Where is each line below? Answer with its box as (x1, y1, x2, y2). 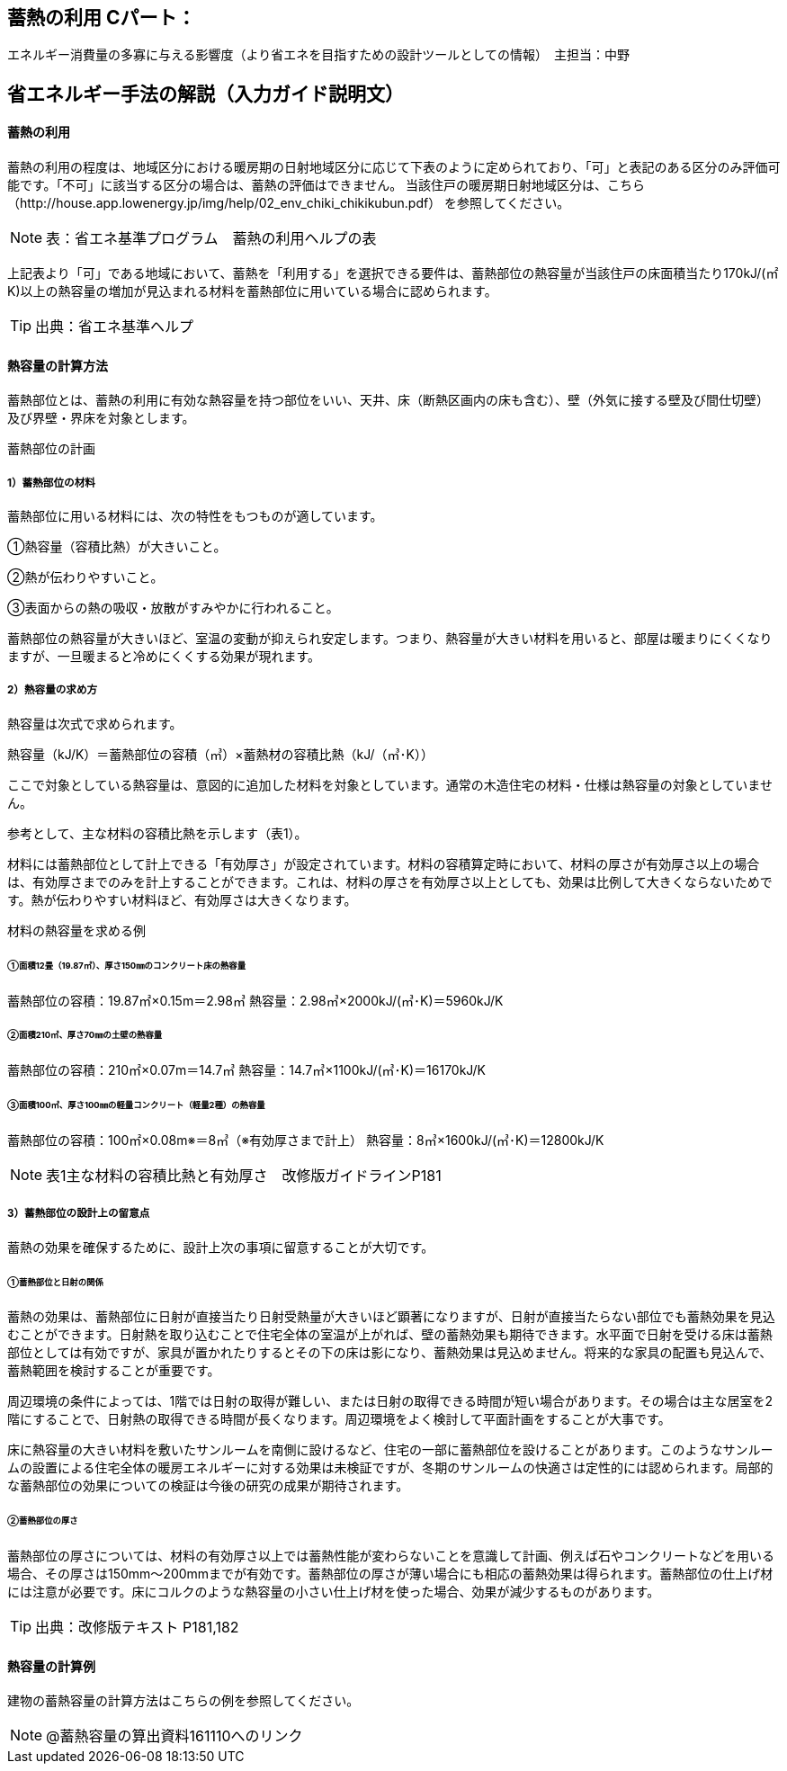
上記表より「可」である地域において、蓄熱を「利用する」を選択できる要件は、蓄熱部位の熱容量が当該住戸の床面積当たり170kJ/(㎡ (7, 265, 779, 282)
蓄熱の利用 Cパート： (7, 6, 196, 29)
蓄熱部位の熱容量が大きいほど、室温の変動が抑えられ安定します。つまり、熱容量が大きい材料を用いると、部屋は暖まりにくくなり (7, 631, 773, 647)
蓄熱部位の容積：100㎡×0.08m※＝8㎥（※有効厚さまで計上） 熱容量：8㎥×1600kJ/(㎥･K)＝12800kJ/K (7, 1131, 604, 1148)
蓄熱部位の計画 (7, 441, 95, 457)
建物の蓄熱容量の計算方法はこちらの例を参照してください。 (7, 1693, 360, 1709)
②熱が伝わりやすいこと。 (7, 569, 164, 586)
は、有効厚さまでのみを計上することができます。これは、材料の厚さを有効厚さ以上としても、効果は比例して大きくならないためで (7, 873, 773, 890)
